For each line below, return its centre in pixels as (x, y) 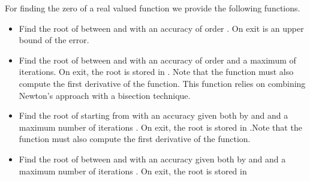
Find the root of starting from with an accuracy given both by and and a (154, 115)
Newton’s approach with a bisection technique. (105, 95)
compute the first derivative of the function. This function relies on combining (162, 83)
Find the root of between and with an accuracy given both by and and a (152, 159)
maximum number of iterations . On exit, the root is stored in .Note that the (160, 127)
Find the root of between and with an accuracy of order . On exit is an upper (161, 28)
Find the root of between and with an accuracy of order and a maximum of (157, 60)
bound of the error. (54, 40)
